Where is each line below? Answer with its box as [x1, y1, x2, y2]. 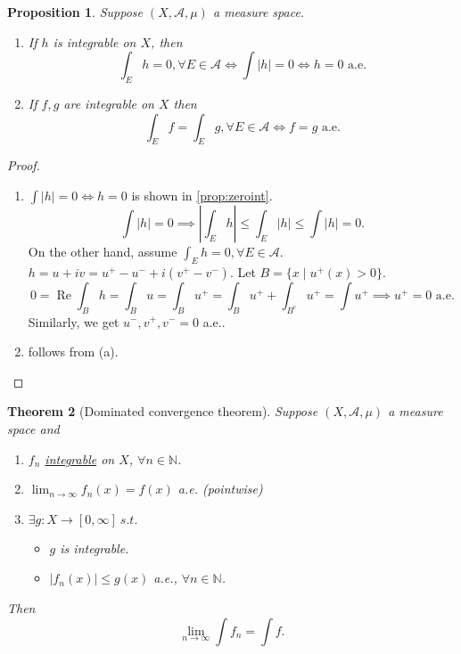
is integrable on [53, 32, 136, 51]
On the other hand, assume [28, 241, 177, 260]
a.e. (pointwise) [177, 479, 263, 498]
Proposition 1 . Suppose [7, 3, 143, 20]
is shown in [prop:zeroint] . [131, 185, 273, 204]
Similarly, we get [28, 312, 119, 331]
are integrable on [63, 94, 154, 112]
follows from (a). [28, 342, 119, 361]
